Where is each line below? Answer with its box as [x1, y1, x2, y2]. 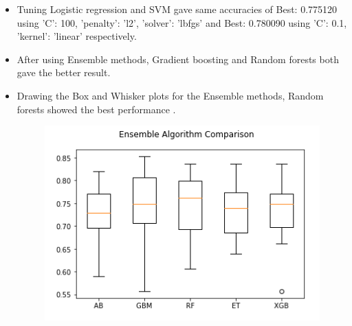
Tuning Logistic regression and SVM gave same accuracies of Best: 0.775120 [16, 2, 338, 16]
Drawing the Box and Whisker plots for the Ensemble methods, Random [16, 88, 324, 102]
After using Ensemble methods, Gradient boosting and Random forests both [16, 51, 339, 66]
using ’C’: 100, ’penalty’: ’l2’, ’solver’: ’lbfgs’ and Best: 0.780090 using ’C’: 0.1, [16, 15, 347, 30]
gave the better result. [16, 65, 111, 80]
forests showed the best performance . [16, 102, 176, 116]
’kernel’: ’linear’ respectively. [16, 29, 137, 43]
